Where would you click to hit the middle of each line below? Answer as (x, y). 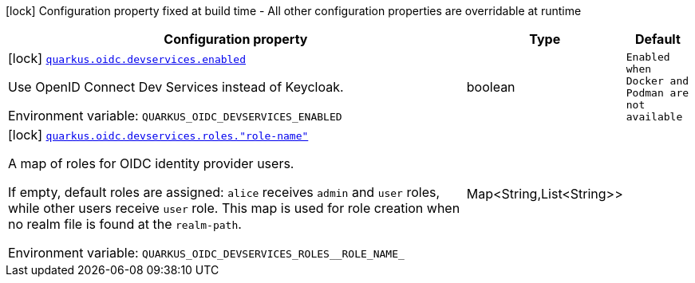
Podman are (657, 93)
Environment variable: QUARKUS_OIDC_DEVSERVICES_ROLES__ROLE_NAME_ (206, 253)
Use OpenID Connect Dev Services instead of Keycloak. (176, 87)
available (654, 117)
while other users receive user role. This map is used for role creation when (234, 208)
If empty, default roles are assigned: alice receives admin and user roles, (224, 192)
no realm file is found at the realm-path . (125, 224)
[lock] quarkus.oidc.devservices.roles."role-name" (158, 135)
